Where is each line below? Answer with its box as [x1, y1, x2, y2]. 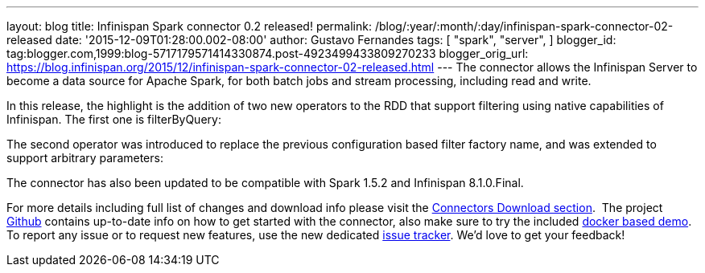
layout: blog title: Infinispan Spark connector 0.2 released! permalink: [6, 19, 373, 33]
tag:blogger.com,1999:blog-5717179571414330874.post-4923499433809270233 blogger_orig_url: [6, 47, 529, 60]
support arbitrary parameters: [6, 151, 163, 165]
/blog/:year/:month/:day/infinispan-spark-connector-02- [374, 19, 674, 33]
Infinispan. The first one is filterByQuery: [6, 112, 221, 126]
